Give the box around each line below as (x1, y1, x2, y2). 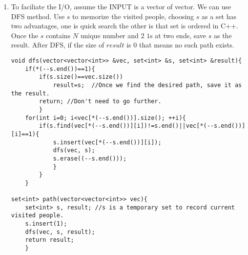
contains (45, 30, 71, 40)
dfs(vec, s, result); (25, 228, 95, 235)
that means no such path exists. (139, 40, 234, 50)
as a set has (202, 11, 237, 21)
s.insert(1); (25, 220, 67, 228)
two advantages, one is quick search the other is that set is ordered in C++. (11, 21, 238, 31)
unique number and (80, 30, 139, 40)
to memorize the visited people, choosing (72, 11, 194, 21)
